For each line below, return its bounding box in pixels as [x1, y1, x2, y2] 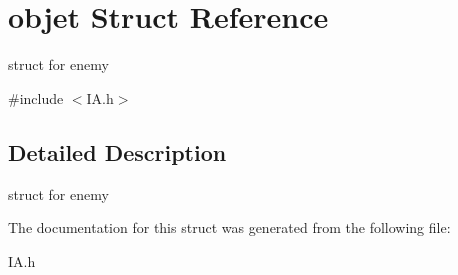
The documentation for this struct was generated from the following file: [8, 217, 451, 238]
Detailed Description [8, 136, 227, 167]
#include [8, 87, 64, 108]
